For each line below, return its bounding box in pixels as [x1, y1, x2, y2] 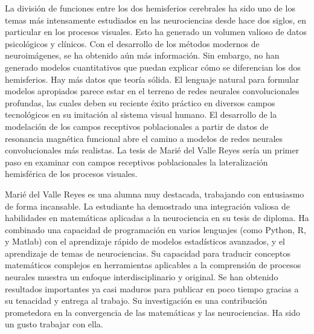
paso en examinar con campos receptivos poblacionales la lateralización [5, 155, 268, 168]
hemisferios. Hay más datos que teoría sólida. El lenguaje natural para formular [5, 72, 300, 85]
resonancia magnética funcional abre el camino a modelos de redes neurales [5, 132, 283, 144]
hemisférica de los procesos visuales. [5, 167, 138, 180]
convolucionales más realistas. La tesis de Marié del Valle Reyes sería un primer [5, 144, 300, 156]
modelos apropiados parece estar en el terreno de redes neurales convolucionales [5, 85, 300, 97]
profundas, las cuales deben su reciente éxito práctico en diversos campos [5, 96, 275, 109]
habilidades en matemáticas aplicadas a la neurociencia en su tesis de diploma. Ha [5, 211, 309, 224]
